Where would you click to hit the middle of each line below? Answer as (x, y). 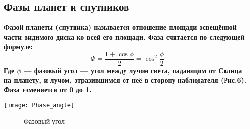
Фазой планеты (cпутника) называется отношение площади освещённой (120, 27)
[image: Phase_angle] (39, 105)
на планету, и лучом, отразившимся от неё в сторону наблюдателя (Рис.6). (125, 80)
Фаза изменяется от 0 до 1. (48, 90)
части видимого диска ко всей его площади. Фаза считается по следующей (124, 37)
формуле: (18, 46)
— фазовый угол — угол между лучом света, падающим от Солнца (133, 70)
